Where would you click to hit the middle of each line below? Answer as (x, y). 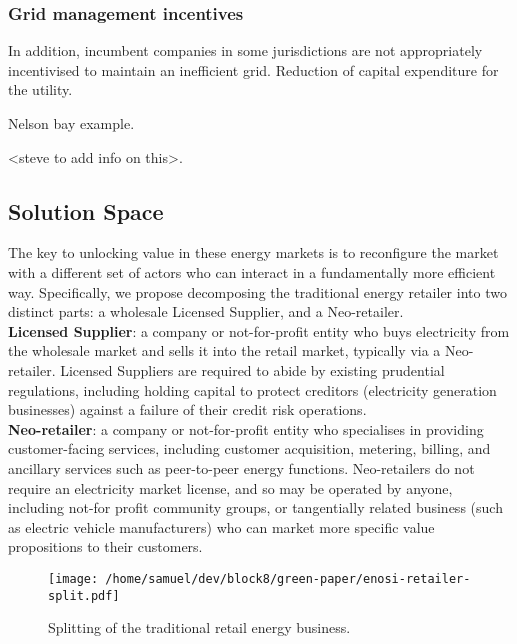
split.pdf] (84, 595)
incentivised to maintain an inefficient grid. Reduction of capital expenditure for (253, 69)
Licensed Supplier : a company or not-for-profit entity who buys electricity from (259, 330)
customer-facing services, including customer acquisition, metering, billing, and (249, 448)
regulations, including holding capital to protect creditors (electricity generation (252, 389)
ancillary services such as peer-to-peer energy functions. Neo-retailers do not (241, 467)
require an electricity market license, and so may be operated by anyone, (230, 487)
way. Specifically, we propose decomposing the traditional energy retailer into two (257, 291)
